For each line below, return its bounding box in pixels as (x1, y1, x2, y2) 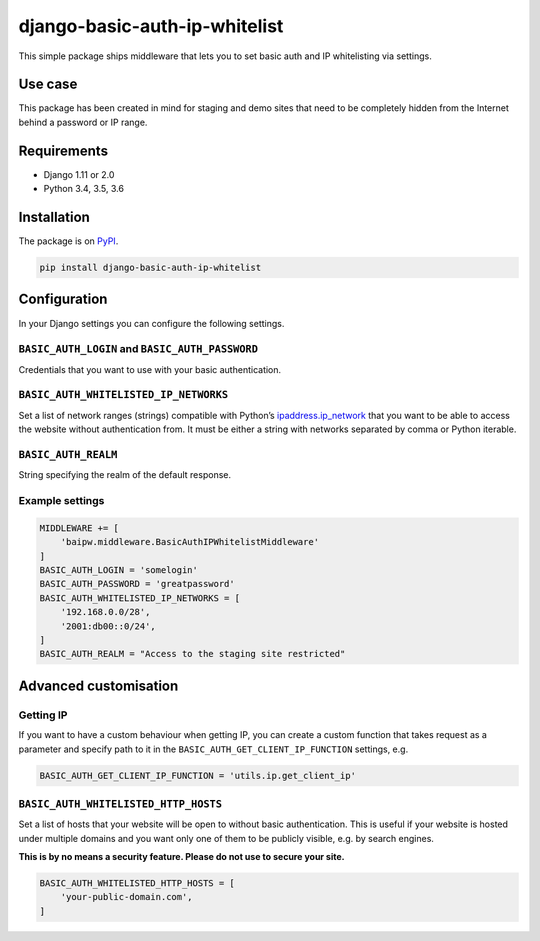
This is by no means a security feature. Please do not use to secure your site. (18, 851, 345, 863)
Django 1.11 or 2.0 (43, 168, 115, 180)
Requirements (18, 142, 109, 159)
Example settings (18, 494, 105, 508)
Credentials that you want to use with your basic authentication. (18, 363, 282, 375)
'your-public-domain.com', (60, 891, 194, 903)
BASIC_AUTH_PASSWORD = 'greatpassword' (39, 578, 235, 590)
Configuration (18, 291, 108, 308)
